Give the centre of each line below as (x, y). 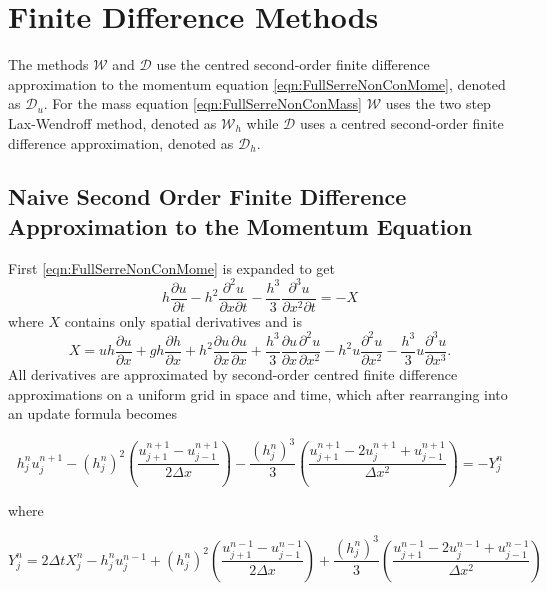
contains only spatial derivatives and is (183, 320)
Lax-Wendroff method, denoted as (112, 122)
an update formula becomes (92, 413)
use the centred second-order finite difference (293, 64)
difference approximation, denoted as (121, 142)
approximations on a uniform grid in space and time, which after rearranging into (258, 393)
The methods (48, 64)
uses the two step (438, 103)
